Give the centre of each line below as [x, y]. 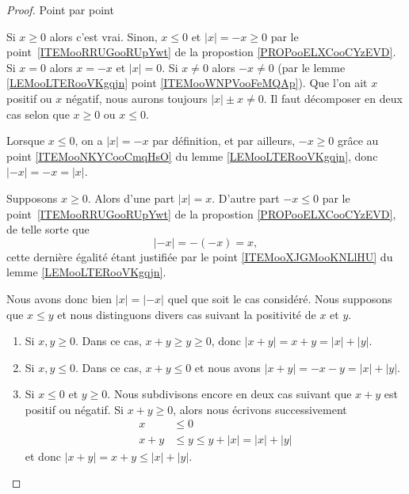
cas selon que [38, 114]
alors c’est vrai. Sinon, [103, 36]
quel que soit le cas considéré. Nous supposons [280, 298]
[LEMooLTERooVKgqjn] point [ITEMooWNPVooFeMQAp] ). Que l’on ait [187, 83]
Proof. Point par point [60, 9]
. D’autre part [246, 198]
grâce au [358, 141]
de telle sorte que [48, 229]
